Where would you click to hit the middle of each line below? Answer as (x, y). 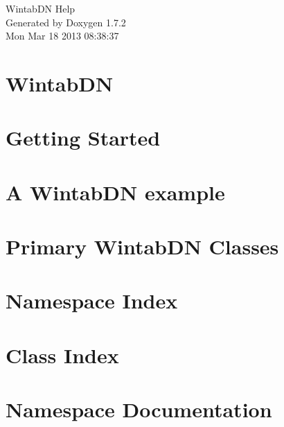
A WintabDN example (115, 192)
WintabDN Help (41, 8)
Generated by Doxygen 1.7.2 (66, 22)
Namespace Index (92, 300)
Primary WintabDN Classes (142, 246)
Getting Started (83, 138)
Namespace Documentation (139, 409)
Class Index (62, 355)
